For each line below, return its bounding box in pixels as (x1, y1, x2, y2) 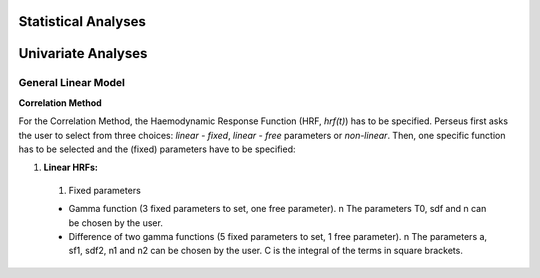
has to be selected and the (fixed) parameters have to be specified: (18, 143, 296, 155)
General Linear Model (18, 76, 125, 90)
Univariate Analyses (18, 45, 148, 62)
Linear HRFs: (43, 161, 99, 174)
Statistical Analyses (18, 13, 147, 30)
